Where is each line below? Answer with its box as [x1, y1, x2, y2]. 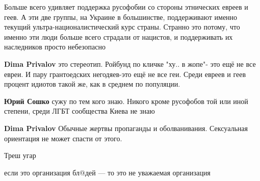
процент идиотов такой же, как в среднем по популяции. [4, 79, 180, 89]
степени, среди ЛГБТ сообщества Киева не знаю [4, 106, 155, 116]
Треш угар [4, 150, 36, 161]
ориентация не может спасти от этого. [4, 133, 122, 143]
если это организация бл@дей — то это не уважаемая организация [4, 167, 211, 177]
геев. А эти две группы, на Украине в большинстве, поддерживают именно [4, 11, 238, 22]
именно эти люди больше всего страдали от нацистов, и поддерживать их [4, 31, 233, 42]
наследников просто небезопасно [4, 41, 106, 52]
